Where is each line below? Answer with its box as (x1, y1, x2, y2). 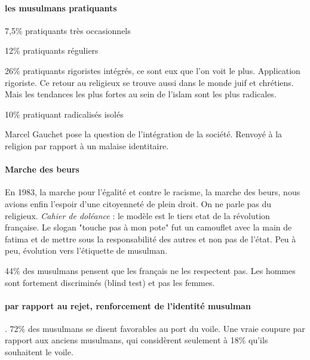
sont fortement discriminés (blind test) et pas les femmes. (5, 276, 215, 288)
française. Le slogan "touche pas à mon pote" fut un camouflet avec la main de (5, 221, 292, 233)
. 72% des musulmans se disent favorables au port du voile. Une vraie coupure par (5, 322, 305, 334)
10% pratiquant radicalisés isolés (5, 107, 124, 120)
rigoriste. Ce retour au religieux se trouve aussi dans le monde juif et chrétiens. (5, 76, 294, 88)
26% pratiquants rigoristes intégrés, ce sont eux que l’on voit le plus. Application (5, 64, 300, 76)
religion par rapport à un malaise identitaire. (5, 139, 169, 152)
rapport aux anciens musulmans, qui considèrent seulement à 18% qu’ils (5, 334, 268, 346)
